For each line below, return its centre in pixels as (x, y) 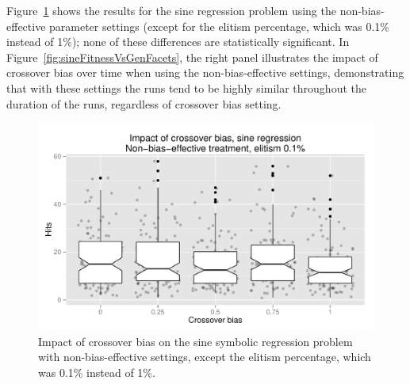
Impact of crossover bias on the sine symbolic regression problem (195, 341)
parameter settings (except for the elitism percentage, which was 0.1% (219, 26)
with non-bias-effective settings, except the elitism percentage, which (205, 357)
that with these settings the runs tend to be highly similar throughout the (186, 87)
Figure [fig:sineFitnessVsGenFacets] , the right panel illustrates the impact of (192, 57)
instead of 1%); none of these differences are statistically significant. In (178, 42)
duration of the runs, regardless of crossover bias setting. (144, 103)
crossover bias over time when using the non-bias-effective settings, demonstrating (205, 72)
